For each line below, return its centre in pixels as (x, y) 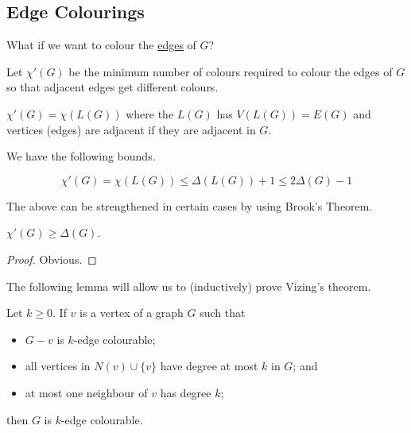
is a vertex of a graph (132, 313)
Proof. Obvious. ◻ (52, 259)
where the (150, 113)
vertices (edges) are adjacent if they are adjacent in (131, 129)
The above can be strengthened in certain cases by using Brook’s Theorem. (190, 205)
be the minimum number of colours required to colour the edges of (231, 71)
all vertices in (58, 366)
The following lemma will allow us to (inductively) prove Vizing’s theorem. (189, 286)
